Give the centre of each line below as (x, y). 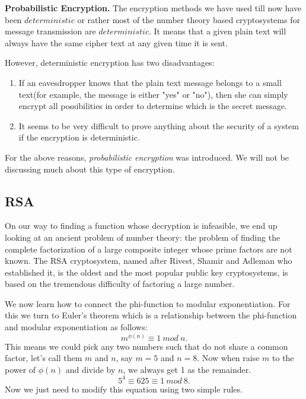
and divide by (90, 369)
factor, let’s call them (44, 358)
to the (283, 358)
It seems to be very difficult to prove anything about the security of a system (159, 125)
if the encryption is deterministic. (79, 137)
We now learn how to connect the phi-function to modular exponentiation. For (148, 303)
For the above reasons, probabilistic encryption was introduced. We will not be (147, 157)
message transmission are (50, 31)
